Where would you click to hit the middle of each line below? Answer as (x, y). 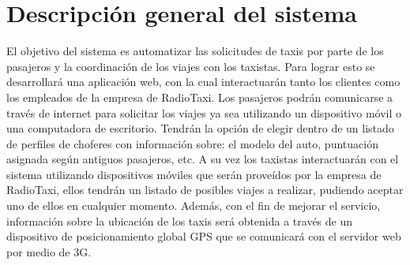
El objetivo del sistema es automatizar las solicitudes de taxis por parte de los (195, 51)
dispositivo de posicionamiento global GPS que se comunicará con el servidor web (204, 236)
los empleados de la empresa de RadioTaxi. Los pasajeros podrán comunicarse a (200, 97)
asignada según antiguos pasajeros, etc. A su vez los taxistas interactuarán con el (203, 159)
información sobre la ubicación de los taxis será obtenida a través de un (180, 220)
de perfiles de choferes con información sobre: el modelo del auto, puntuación (192, 143)
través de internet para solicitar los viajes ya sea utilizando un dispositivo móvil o (204, 112)
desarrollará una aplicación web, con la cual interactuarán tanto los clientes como (203, 82)
